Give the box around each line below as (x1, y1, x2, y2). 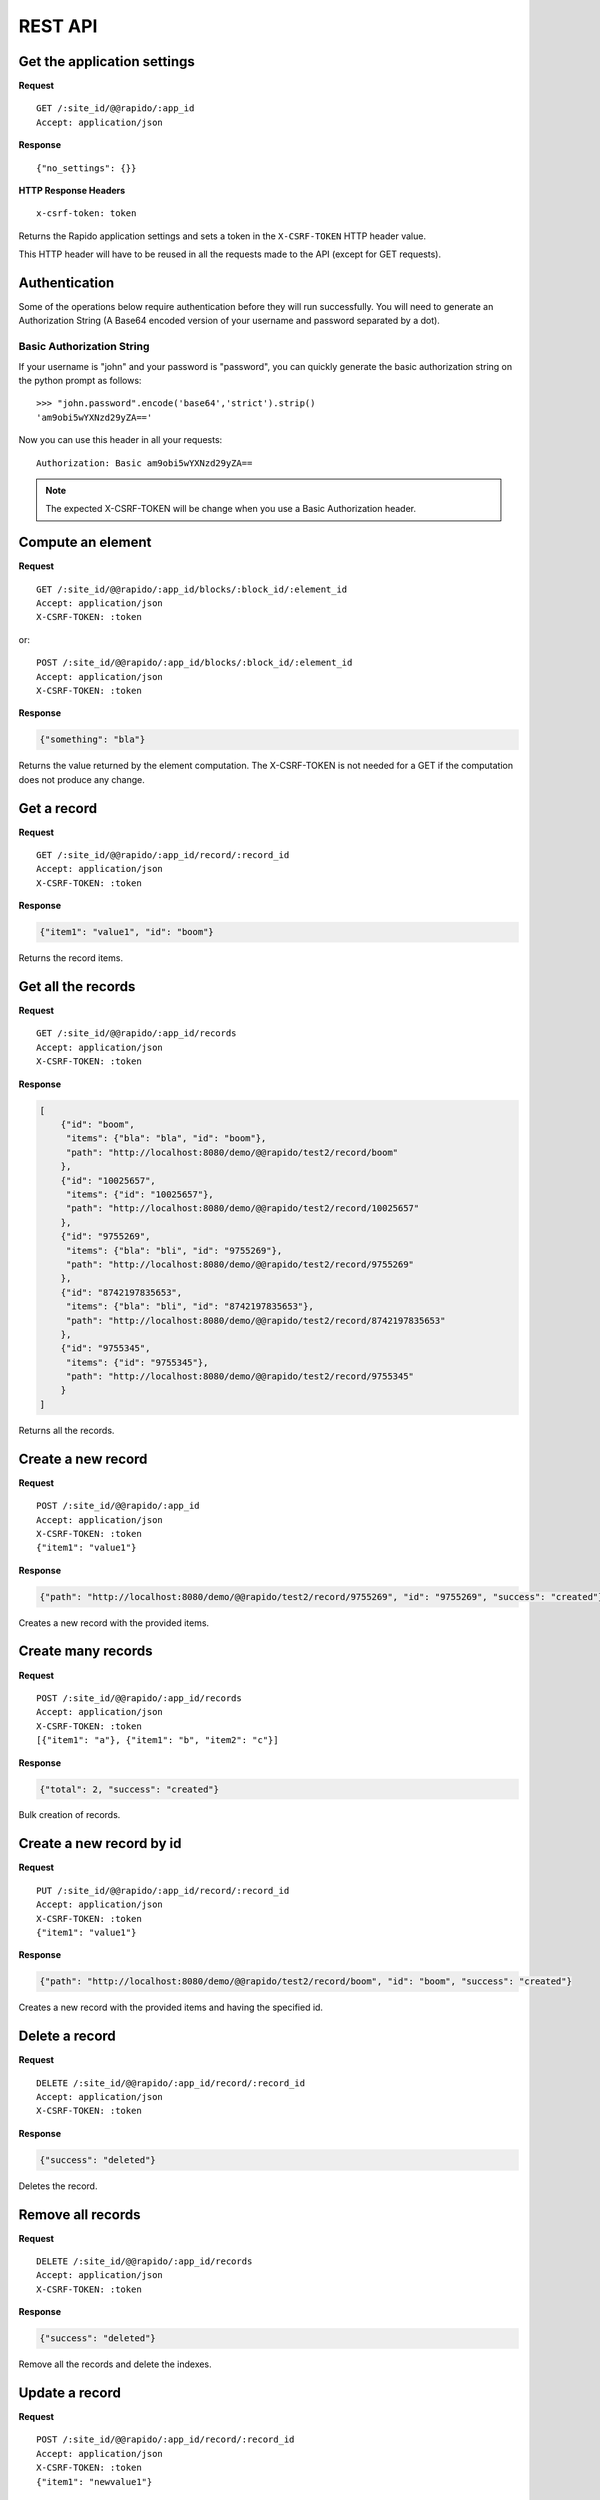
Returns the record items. (18, 952, 124, 964)
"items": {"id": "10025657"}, (65, 1188, 214, 1200)
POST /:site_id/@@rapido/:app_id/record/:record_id (36, 2434, 295, 2445)
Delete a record (18, 2028, 117, 2045)
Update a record (18, 2385, 122, 2401)
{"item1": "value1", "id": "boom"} (39, 926, 214, 938)
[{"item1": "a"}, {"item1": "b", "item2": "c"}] (36, 1735, 279, 1746)
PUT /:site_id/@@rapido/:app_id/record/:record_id (36, 1885, 290, 1896)
